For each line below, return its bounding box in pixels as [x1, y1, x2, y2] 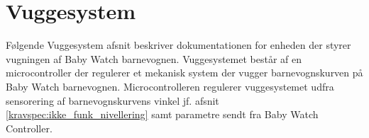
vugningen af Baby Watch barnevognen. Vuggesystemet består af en [6, 51, 302, 66]
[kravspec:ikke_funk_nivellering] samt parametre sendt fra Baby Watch [6, 107, 319, 122]
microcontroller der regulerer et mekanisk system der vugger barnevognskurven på [6, 65, 363, 80]
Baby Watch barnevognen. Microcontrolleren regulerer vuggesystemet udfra [6, 79, 334, 93]
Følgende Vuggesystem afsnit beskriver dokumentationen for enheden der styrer [6, 38, 351, 52]
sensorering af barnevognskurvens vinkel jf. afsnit [6, 93, 219, 108]
